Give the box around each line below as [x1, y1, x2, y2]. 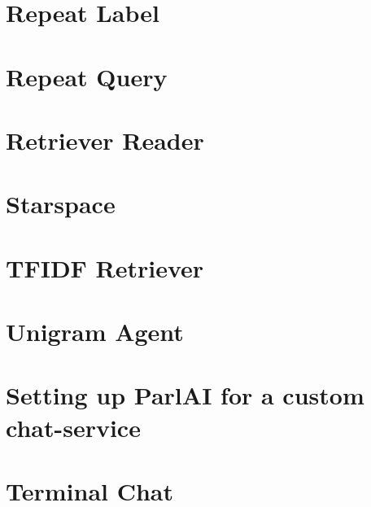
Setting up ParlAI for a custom [6, 378, 364, 412]
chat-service [6, 410, 141, 444]
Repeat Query [6, 59, 168, 93]
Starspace [6, 187, 116, 221]
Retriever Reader [6, 123, 204, 156]
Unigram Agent [6, 315, 184, 348]
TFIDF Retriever [6, 251, 204, 284]
